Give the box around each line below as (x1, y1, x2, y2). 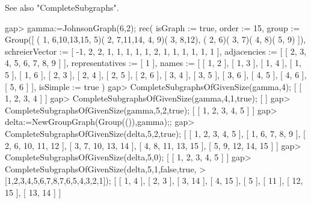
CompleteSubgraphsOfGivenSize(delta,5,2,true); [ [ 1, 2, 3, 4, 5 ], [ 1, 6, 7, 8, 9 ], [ (5, 127, 306, 139)
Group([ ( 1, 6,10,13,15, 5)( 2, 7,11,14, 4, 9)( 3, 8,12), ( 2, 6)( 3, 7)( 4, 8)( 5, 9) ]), (5, 33, 306, 46)
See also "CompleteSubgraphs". (5, 1, 119, 13)
